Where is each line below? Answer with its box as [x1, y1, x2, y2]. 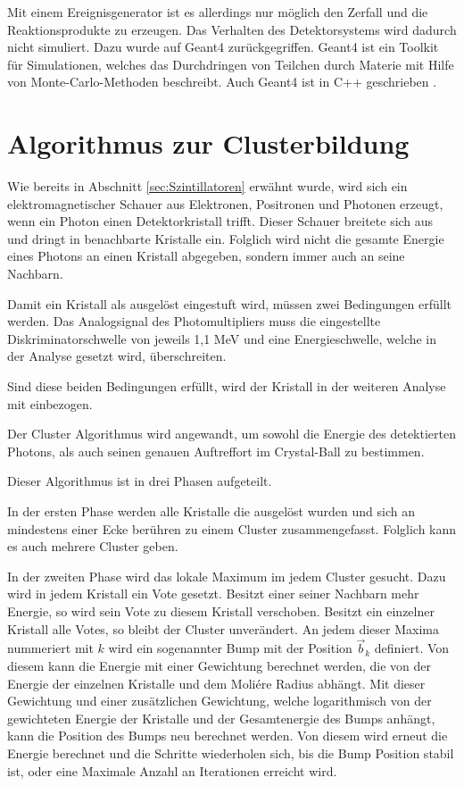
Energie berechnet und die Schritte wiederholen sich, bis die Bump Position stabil [7, 743, 454, 762]
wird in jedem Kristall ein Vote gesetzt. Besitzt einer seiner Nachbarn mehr [7, 584, 419, 603]
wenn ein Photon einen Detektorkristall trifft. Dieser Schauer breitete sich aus [7, 212, 434, 230]
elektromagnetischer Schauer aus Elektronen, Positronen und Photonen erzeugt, [7, 194, 443, 213]
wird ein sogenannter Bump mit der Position [108, 639, 352, 657]
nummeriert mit [7, 639, 94, 657]
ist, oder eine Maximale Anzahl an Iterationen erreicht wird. [7, 761, 337, 780]
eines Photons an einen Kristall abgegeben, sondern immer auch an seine [7, 247, 405, 265]
